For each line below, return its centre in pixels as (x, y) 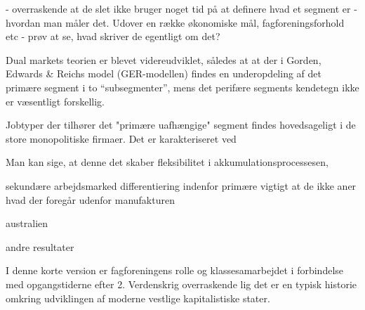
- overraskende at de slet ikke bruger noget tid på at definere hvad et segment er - (181, 8)
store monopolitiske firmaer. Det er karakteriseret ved (121, 138)
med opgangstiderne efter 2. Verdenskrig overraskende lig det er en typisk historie (181, 284)
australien (27, 223)
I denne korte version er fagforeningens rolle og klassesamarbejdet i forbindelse (175, 270)
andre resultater (40, 246)
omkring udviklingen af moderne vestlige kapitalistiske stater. (138, 298)
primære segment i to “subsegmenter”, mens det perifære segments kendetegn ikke (182, 87)
